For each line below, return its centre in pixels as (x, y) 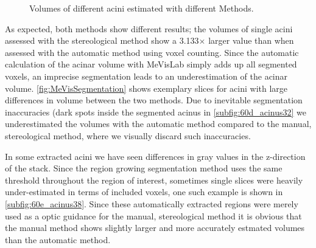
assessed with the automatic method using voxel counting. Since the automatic (152, 52)
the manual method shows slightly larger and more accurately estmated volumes (155, 228)
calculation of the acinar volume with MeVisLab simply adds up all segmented (151, 64)
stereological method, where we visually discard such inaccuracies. (128, 135)
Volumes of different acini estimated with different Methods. (142, 8)
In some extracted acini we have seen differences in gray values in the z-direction (155, 156)
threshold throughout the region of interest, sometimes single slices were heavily (154, 180)
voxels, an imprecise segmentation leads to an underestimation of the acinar (146, 76)
